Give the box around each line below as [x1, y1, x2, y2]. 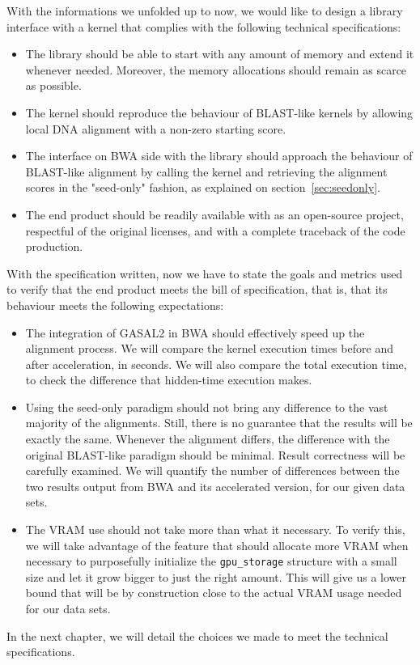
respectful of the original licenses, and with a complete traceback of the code [25, 222, 405, 239]
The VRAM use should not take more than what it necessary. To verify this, [25, 521, 405, 538]
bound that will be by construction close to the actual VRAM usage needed [25, 584, 402, 601]
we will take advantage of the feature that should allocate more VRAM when [25, 536, 409, 553]
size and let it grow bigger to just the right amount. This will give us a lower [25, 568, 406, 585]
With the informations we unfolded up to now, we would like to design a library [6, 2, 403, 19]
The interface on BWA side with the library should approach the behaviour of [25, 147, 413, 164]
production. [25, 238, 83, 255]
